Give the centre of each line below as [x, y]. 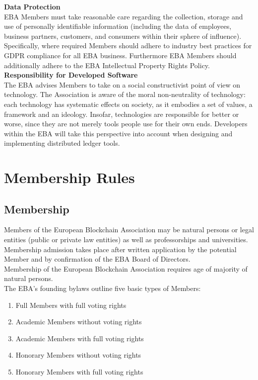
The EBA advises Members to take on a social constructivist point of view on [122, 84]
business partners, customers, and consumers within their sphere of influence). [123, 36]
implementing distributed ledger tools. [62, 143]
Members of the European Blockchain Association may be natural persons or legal [129, 230]
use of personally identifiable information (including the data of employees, [118, 26]
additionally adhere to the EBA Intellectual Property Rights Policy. [107, 65]
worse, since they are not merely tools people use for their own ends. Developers [126, 124]
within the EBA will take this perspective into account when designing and [118, 133]
